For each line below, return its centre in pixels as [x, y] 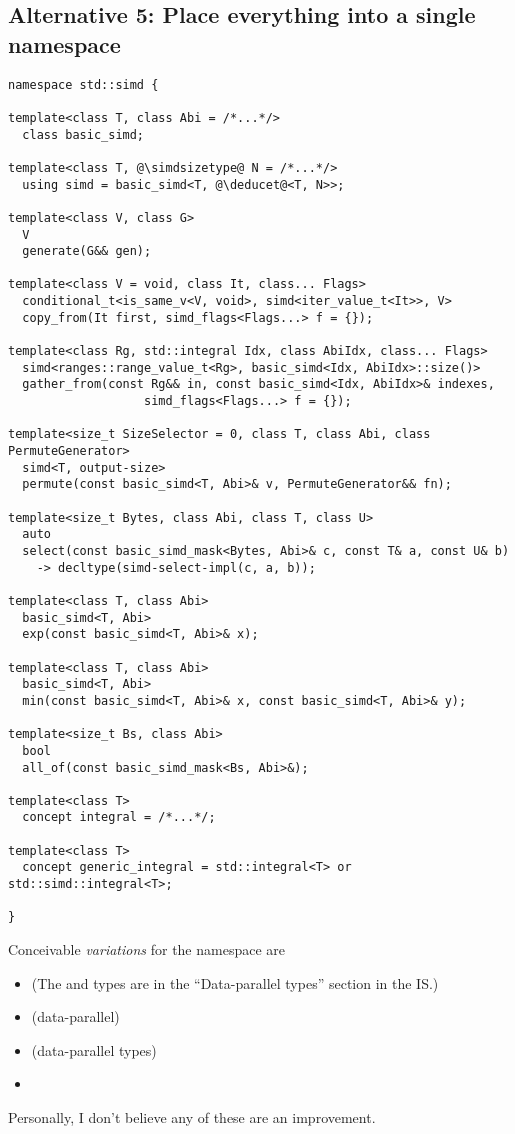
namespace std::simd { [83, 84]
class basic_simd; [83, 134]
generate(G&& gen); [87, 251]
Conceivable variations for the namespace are [147, 949]
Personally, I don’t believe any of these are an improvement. [192, 1117]
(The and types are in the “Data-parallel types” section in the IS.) [235, 982]
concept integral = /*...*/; [119, 817]
